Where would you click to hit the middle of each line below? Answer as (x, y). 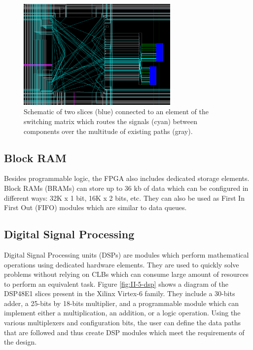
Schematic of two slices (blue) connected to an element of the (116, 111)
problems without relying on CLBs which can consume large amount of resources (126, 274)
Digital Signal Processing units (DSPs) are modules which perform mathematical (126, 254)
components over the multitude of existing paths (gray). (108, 131)
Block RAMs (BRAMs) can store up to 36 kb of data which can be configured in (126, 188)
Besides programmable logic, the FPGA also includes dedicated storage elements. (127, 178)
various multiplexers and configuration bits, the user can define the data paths (123, 323)
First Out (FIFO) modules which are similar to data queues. (95, 207)
